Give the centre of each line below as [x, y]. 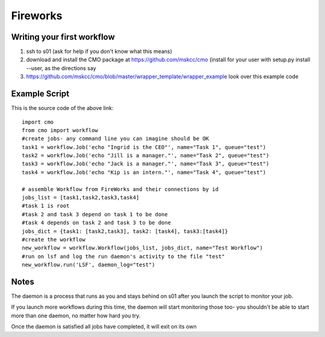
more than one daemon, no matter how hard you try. [76, 315]
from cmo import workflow [60, 130]
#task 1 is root [46, 206]
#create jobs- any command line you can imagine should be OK [116, 139]
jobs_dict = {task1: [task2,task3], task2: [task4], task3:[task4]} [125, 231]
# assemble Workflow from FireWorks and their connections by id [120, 189]
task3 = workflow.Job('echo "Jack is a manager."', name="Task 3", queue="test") [146, 164]
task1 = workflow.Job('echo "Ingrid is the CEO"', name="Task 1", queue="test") [144, 147]
